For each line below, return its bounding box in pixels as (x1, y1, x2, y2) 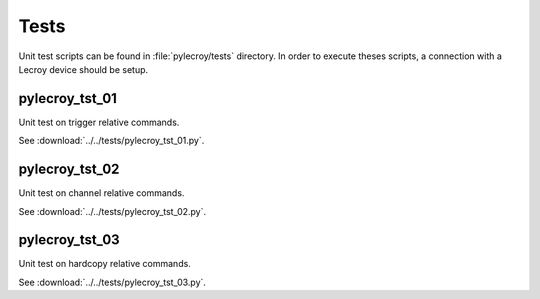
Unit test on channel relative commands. (18, 187, 185, 199)
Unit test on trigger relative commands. (18, 116, 180, 128)
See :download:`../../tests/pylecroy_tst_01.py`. (18, 135, 205, 147)
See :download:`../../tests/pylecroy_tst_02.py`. (18, 205, 207, 217)
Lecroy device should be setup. (18, 63, 149, 75)
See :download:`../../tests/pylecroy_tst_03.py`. (18, 276, 207, 288)
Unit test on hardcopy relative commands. (18, 258, 192, 270)
